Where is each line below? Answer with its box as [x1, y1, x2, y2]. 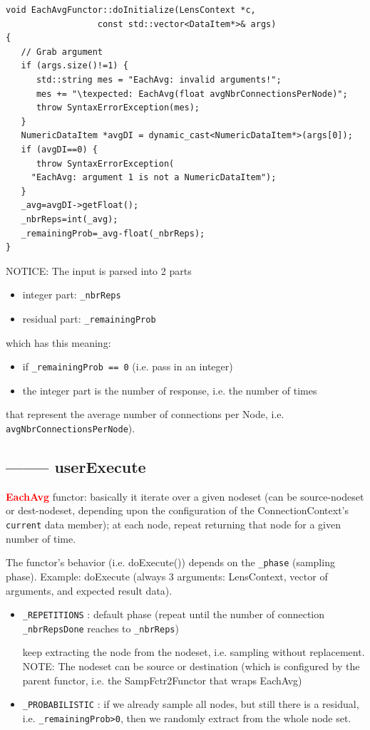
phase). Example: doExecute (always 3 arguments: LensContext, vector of [6, 568, 328, 583]
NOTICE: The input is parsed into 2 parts [6, 263, 192, 278]
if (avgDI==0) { [21, 144, 98, 155]
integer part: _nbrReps [22, 287, 121, 302]
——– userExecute [6, 456, 146, 478]
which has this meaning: [6, 335, 111, 350]
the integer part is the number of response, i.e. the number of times [22, 382, 317, 397]
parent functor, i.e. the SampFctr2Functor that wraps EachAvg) [22, 672, 302, 687]
